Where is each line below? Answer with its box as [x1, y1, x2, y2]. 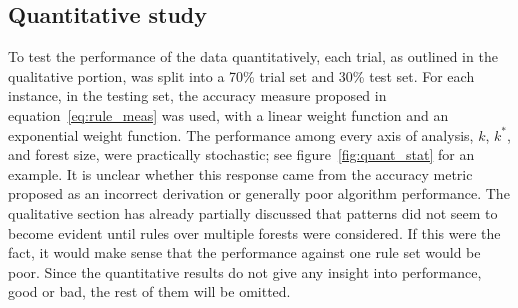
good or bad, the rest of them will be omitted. [8, 281, 291, 302]
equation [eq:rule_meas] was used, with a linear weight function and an [8, 104, 449, 125]
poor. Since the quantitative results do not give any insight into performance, [8, 261, 482, 282]
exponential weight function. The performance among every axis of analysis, [8, 124, 474, 145]
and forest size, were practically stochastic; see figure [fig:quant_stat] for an [8, 144, 475, 165]
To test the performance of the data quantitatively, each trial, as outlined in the [8, 46, 498, 67]
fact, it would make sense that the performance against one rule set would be [8, 242, 481, 263]
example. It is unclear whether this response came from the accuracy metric [8, 163, 473, 184]
